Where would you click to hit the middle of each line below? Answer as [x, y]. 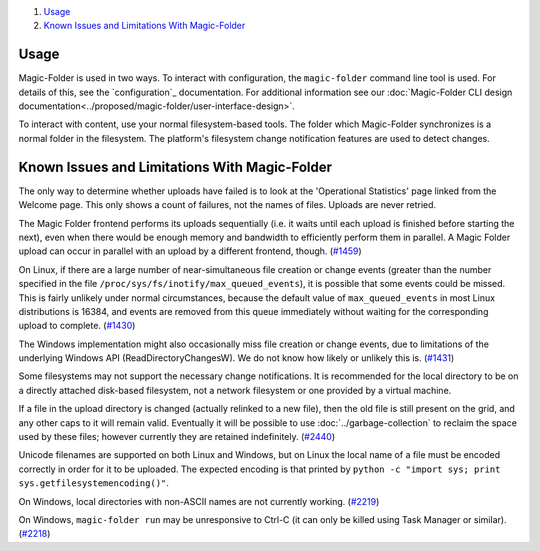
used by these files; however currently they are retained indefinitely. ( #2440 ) [177, 437]
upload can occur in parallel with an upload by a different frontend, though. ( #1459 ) [190, 251]
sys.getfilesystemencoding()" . [94, 483]
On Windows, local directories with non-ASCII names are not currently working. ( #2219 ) [199, 501]
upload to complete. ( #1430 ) [77, 326]
